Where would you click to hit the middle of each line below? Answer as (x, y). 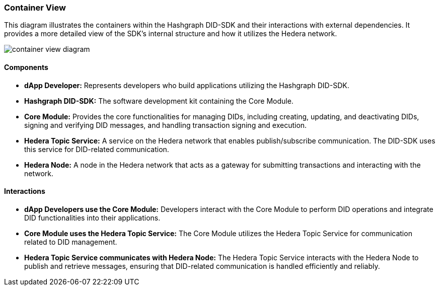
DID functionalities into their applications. (92, 217)
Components (26, 67)
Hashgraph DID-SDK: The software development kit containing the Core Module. (159, 101)
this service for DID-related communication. (97, 149)
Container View (35, 8)
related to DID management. (71, 242)
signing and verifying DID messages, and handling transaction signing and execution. (166, 125)
